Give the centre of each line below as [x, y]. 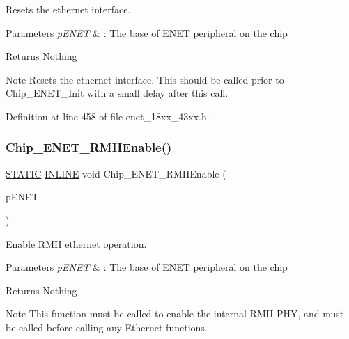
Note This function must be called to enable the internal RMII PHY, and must [175, 314]
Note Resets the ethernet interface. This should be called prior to [145, 79]
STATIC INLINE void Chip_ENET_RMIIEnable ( [116, 173]
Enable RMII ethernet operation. [76, 243]
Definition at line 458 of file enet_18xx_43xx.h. [108, 116]
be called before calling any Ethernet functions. [107, 327]
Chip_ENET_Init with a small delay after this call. [117, 93]
